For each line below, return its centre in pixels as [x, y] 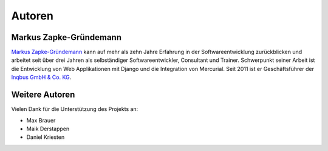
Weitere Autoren [43, 95]
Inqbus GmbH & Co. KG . [41, 77]
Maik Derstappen [48, 129]
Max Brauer [41, 120]
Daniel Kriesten [46, 137]
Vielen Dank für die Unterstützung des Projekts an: [75, 109]
